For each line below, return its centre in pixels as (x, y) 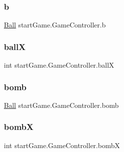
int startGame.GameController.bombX (62, 145)
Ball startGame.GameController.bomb (61, 105)
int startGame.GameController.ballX (59, 65)
